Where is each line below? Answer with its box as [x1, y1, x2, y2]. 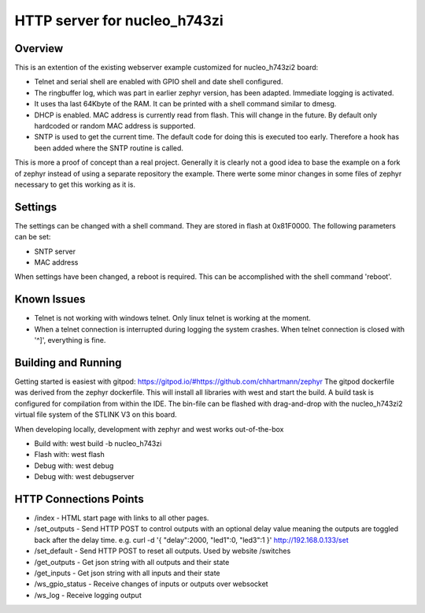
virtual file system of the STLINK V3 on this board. [14, 410, 177, 419]
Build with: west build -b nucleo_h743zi [34, 438, 162, 448]
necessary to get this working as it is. [14, 180, 136, 189]
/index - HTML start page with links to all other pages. [34, 513, 209, 523]
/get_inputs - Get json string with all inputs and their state [34, 568, 220, 578]
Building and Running [14, 355, 122, 370]
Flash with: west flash [34, 450, 105, 459]
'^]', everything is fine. [34, 336, 106, 345]
